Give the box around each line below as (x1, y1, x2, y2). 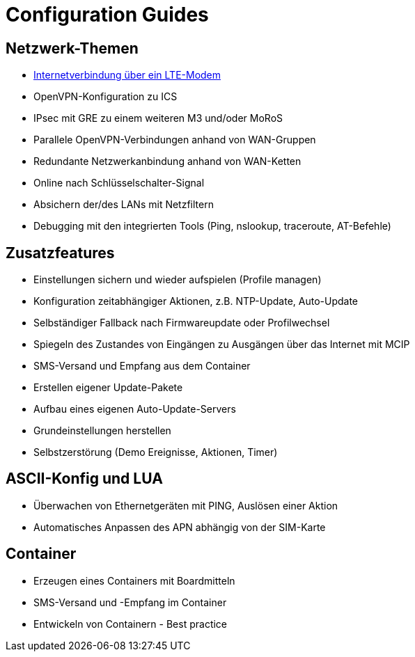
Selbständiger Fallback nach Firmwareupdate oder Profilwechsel (33, 317, 330, 329)
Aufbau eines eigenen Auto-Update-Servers (33, 403, 236, 415)
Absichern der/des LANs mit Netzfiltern (33, 198, 214, 211)
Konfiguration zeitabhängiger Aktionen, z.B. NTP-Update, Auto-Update (33, 295, 359, 308)
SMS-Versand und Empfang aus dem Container (33, 360, 251, 372)
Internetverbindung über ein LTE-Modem (33, 69, 221, 81)
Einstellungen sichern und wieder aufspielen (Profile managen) (33, 274, 322, 286)
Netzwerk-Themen (6, 39, 139, 57)
